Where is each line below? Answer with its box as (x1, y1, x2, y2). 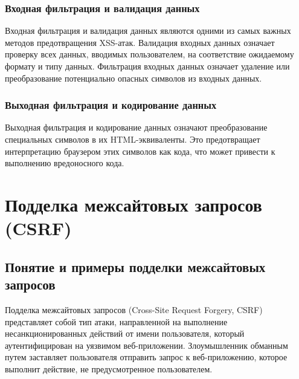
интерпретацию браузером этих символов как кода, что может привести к (5, 144, 275, 157)
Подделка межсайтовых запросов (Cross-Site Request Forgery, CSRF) (5, 303, 263, 316)
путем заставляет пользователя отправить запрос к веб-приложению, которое (5, 351, 288, 363)
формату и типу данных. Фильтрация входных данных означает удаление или (5, 60, 290, 72)
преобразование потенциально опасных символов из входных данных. (5, 71, 262, 84)
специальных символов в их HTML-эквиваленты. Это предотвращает (5, 133, 260, 145)
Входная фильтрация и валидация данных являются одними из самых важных (5, 24, 291, 37)
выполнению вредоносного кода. (5, 157, 124, 169)
